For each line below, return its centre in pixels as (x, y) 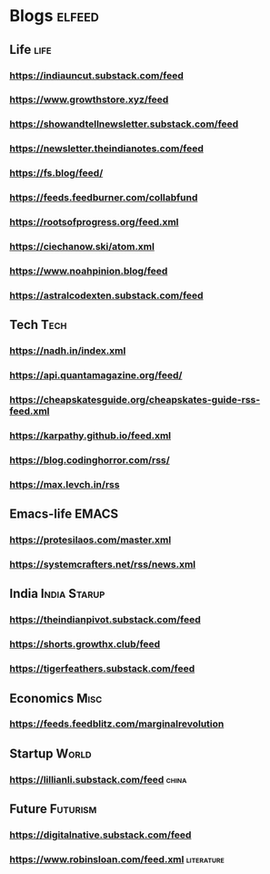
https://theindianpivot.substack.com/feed (105, 620)
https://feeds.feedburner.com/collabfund (104, 198)
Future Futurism (53, 809)
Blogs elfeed (55, 16)
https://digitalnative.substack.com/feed (100, 835)
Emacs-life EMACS (64, 514)
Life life (30, 50)
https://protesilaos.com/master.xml (90, 540)
